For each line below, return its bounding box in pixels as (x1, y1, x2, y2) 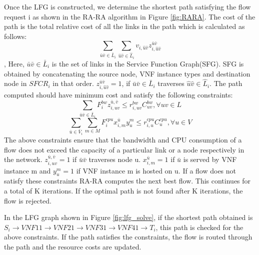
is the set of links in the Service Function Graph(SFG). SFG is (51, 58, 244, 68)
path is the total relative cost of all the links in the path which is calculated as (4, 21, 245, 31)
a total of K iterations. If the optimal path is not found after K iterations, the (4, 185, 243, 196)
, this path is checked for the (155, 221, 243, 232)
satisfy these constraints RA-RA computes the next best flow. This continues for (4, 175, 251, 186)
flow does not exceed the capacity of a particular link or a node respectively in (4, 144, 244, 154)
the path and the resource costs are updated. (4, 241, 141, 252)
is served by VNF (183, 154, 237, 164)
